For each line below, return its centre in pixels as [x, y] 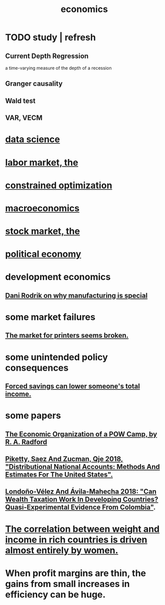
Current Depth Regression [47, 56]
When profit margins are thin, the [76, 573]
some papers [33, 416]
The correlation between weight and [82, 529]
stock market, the [43, 231]
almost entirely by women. [62, 550]
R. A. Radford [26, 442]
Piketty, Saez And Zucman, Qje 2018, [64, 459]
